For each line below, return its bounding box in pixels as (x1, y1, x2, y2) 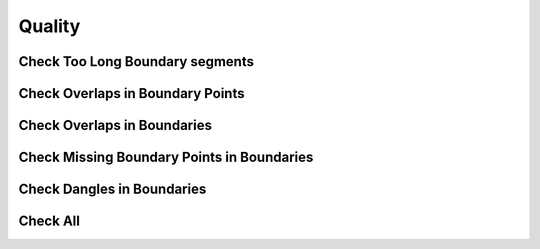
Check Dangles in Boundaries (18, 181, 207, 198)
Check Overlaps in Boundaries (18, 117, 212, 134)
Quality (18, 15, 81, 37)
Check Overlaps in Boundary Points (18, 85, 245, 102)
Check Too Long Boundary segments (18, 53, 255, 70)
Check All (18, 213, 80, 230)
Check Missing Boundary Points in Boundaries (18, 149, 314, 166)
